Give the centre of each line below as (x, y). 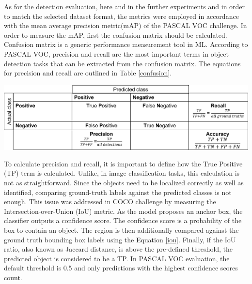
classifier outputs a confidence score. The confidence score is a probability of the (123, 220)
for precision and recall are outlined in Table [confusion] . (88, 73)
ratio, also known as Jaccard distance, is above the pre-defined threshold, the (118, 249)
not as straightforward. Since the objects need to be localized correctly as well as (124, 182)
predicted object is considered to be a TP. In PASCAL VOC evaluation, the (117, 258)
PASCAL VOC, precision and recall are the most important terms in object (116, 53)
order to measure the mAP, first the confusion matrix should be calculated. (116, 35)
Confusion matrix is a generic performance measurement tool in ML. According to (126, 44)
